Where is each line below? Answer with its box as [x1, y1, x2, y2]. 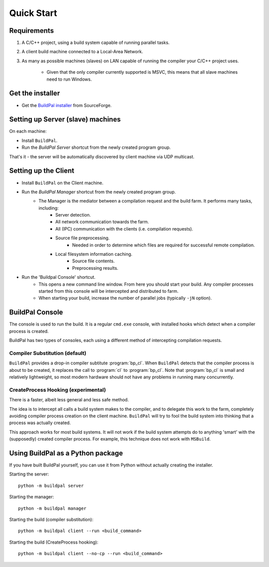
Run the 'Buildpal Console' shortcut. [21, 274, 96, 280]
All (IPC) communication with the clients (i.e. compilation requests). [55, 226, 194, 231]
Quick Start [9, 7, 57, 18]
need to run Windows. [46, 76, 92, 82]
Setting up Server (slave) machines [9, 115, 121, 124]
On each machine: [9, 128, 47, 134]
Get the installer [9, 89, 60, 98]
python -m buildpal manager [18, 505, 87, 511]
